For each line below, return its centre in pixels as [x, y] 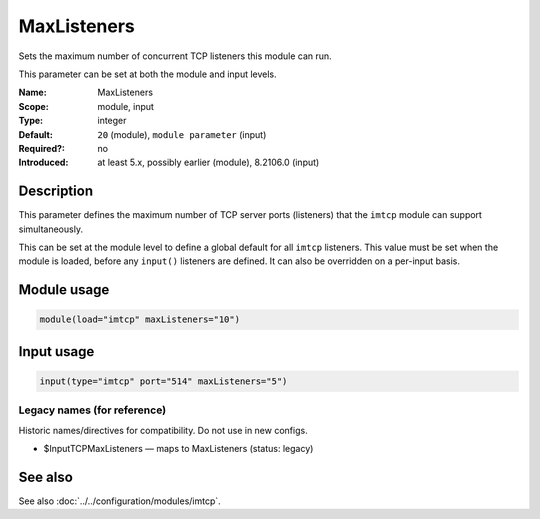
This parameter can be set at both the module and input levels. [147, 74]
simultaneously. [51, 229]
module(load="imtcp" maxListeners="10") [139, 319]
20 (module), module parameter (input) [182, 134]
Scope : [33, 106]
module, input [126, 106]
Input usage [56, 351]
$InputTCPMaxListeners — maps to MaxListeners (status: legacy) [178, 449]
